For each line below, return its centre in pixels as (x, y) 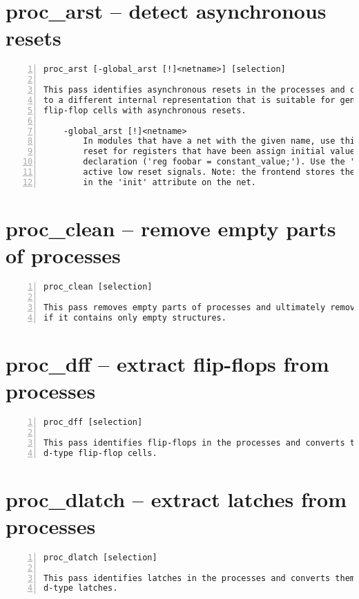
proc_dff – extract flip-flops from (167, 363)
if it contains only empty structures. (135, 317)
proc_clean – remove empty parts (171, 228)
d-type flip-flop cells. (100, 453)
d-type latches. (81, 588)
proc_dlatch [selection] (100, 557)
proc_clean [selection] (98, 287)
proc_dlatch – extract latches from (176, 498)
